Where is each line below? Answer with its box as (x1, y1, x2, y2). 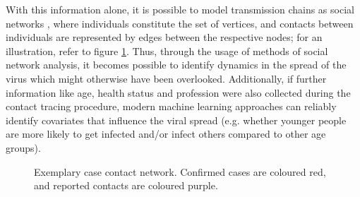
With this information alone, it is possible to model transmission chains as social (6, 2, 354, 16)
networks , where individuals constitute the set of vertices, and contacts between (6, 16, 354, 30)
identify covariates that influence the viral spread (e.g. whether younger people (6, 112, 347, 127)
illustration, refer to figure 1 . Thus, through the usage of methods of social (6, 43, 328, 58)
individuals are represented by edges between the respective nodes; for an (6, 30, 323, 44)
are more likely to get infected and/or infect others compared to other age (6, 126, 326, 141)
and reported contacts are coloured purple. (34, 178, 218, 193)
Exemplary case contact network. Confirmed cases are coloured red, (34, 164, 326, 179)
